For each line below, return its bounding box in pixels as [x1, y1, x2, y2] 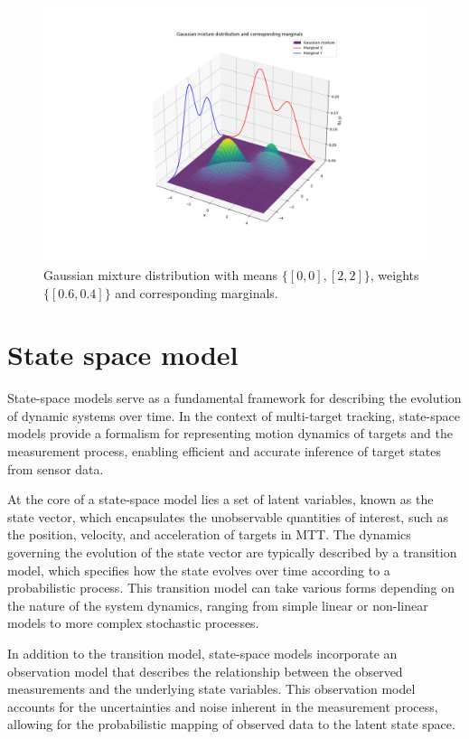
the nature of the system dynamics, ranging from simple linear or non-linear [7, 595, 428, 614]
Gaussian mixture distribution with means [43, 265, 278, 284]
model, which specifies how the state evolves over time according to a [7, 560, 390, 579]
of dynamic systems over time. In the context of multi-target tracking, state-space [7, 406, 460, 425]
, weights [370, 265, 419, 284]
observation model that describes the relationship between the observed [7, 661, 403, 680]
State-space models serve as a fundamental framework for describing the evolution [7, 388, 462, 407]
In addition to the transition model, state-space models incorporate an [7, 644, 398, 663]
